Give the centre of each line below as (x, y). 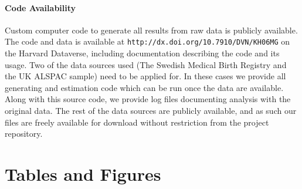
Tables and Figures (83, 173)
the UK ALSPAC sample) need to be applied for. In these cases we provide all (145, 76)
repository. (24, 134)
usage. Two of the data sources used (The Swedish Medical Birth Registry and (146, 64)
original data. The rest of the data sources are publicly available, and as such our (151, 111)
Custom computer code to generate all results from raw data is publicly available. (151, 30)
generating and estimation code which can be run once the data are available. (144, 87)
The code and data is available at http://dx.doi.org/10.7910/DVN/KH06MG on (147, 41)
